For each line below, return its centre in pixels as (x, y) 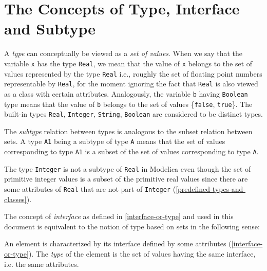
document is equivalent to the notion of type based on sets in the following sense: (132, 226)
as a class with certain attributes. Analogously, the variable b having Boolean (126, 93)
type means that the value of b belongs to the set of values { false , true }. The (128, 104)
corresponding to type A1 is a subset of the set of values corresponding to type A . (131, 151)
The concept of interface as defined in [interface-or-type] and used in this (119, 216)
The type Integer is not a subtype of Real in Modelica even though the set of (128, 168)
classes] (15, 199)
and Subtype (50, 29)
